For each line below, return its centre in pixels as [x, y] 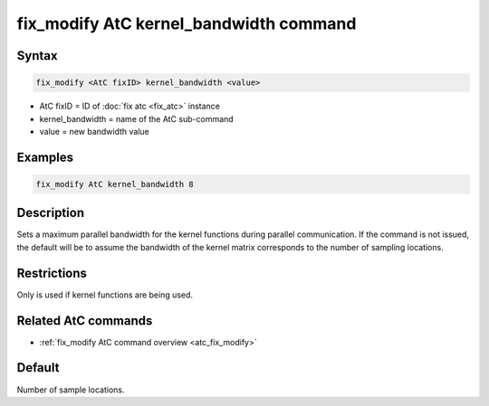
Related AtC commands [85, 321]
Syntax [37, 56]
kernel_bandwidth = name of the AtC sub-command [137, 118]
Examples [45, 157]
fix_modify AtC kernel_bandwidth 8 [115, 184]
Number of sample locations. [71, 390]
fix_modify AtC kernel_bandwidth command [187, 24]
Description [51, 213]
